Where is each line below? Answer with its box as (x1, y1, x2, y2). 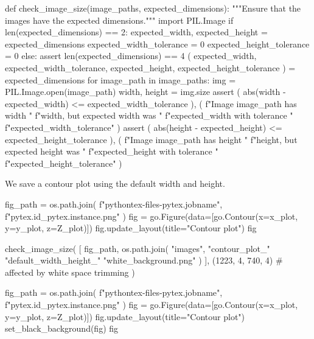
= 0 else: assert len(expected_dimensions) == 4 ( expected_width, (5, 49, 257, 62)
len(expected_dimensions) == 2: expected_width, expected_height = (5, 26, 268, 38)
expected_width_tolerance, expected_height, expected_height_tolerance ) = (5, 61, 296, 74)
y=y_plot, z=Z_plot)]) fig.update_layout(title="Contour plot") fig (5, 222, 257, 234)
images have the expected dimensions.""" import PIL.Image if (5, 13, 234, 26)
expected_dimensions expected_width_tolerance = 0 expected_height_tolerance (5, 37, 310, 50)
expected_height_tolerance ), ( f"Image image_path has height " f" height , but (5, 133, 298, 145)
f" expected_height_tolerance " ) (5, 156, 122, 169)
